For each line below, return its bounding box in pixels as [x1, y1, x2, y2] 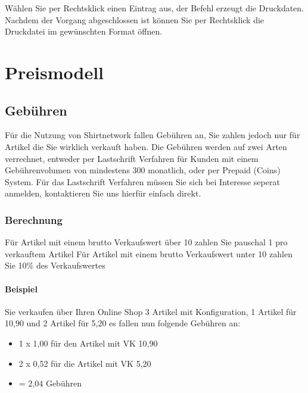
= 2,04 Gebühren [18, 377, 82, 389]
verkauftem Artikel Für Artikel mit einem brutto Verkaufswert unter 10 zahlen [5, 247, 293, 260]
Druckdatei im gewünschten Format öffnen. [5, 25, 163, 38]
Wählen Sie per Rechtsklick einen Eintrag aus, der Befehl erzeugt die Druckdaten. [5, 2, 304, 14]
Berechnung [5, 212, 63, 227]
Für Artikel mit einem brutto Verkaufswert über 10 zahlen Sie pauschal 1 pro [5, 236, 288, 248]
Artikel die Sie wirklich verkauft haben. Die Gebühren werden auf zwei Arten [5, 140, 287, 152]
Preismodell [5, 60, 104, 84]
